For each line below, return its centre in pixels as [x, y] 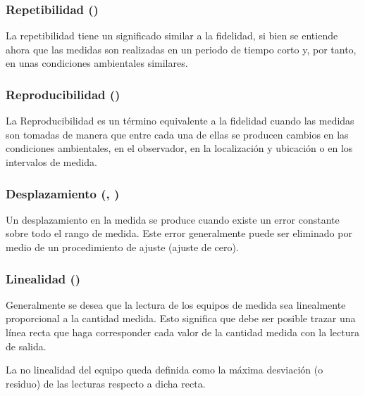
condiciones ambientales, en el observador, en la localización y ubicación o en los [179, 148]
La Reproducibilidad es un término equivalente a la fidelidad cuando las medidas [180, 121]
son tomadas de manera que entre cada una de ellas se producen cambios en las [177, 134]
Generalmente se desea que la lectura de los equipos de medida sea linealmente [176, 304]
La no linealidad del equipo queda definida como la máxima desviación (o [165, 370]
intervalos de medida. [52, 162]
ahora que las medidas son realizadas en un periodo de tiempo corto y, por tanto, [181, 49]
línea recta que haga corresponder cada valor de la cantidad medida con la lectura [182, 332]
